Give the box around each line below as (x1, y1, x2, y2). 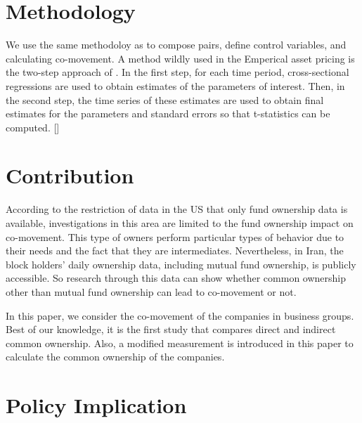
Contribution (6, 161, 134, 190)
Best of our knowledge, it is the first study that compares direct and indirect (6, 322, 336, 337)
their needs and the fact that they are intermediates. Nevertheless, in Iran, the (6, 243, 344, 258)
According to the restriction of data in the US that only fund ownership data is (6, 202, 348, 216)
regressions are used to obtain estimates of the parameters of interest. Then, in (6, 78, 345, 93)
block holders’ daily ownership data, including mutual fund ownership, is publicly (6, 256, 356, 271)
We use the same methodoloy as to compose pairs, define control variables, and (6, 37, 347, 52)
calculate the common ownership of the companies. (6, 349, 225, 364)
